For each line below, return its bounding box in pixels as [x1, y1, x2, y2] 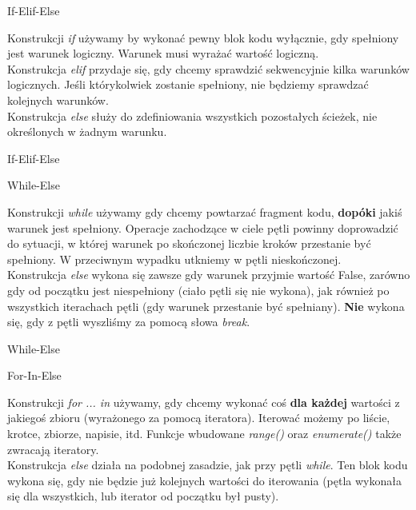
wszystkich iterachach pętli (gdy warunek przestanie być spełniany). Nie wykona [7, 297, 405, 314]
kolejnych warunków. [7, 91, 109, 108]
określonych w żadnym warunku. [7, 123, 167, 140]
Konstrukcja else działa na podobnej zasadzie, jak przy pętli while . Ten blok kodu [7, 456, 408, 473]
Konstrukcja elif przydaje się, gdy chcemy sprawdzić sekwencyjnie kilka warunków [7, 60, 410, 77]
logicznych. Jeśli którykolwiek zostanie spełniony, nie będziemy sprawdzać [7, 76, 369, 93]
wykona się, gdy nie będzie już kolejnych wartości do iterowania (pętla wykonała [7, 472, 402, 488]
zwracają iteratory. [7, 440, 99, 457]
